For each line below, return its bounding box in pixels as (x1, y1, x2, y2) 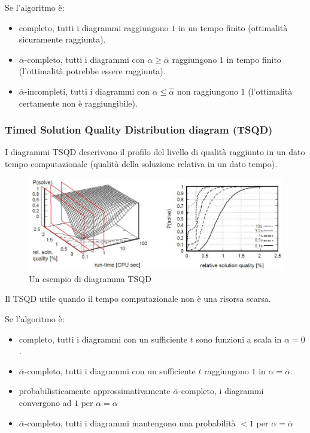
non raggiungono (177, 84, 238, 97)
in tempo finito (226, 53, 281, 65)
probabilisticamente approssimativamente (19, 384, 171, 397)
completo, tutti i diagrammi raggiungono (19, 21, 169, 34)
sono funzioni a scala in (196, 332, 282, 345)
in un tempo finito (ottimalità (178, 21, 288, 34)
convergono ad (19, 396, 72, 408)
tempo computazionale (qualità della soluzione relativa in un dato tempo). (5, 157, 278, 169)
